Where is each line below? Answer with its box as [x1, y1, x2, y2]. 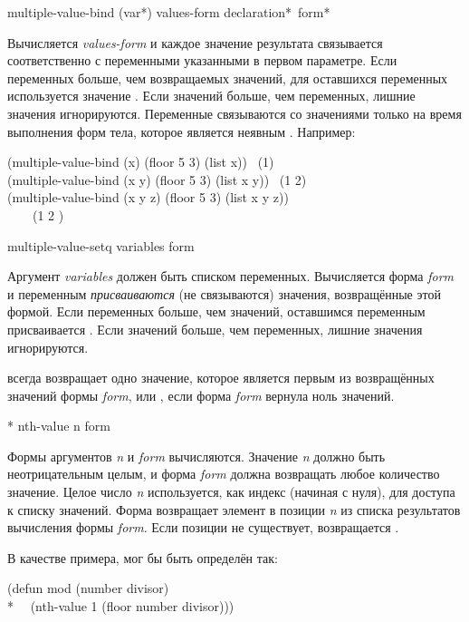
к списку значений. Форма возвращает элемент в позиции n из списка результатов [7, 500, 461, 519]
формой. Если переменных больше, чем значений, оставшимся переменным [7, 302, 426, 321]
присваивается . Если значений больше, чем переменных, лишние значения [7, 319, 423, 338]
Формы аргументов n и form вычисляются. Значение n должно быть [7, 446, 386, 465]
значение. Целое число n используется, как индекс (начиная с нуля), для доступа [7, 482, 455, 501]
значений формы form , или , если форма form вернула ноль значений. [7, 385, 395, 404]
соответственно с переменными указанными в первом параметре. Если [7, 51, 397, 70]
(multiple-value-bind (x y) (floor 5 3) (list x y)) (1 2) [7, 170, 307, 189]
